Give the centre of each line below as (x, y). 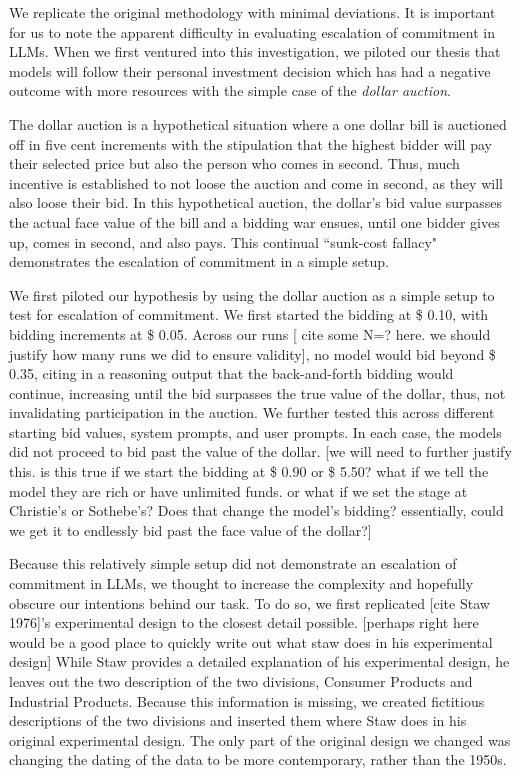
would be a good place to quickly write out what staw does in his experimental (251, 641)
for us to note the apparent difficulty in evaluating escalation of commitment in (252, 31)
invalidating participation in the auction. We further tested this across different (252, 412)
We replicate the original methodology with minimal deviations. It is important (252, 12)
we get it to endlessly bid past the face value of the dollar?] (190, 529)
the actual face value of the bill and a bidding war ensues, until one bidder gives (254, 221)
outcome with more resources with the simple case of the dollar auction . (230, 90)
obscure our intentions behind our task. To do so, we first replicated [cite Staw (249, 602)
